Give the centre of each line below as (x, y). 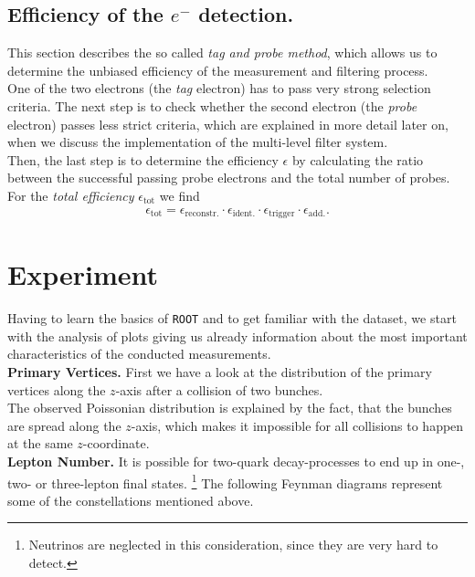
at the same (40, 443)
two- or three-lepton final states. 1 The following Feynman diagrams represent (225, 481)
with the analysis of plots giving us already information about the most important (237, 336)
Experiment (83, 274)
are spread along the (64, 425)
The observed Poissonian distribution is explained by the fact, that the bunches (230, 408)
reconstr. (202, 214)
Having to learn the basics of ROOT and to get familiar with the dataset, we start (232, 318)
